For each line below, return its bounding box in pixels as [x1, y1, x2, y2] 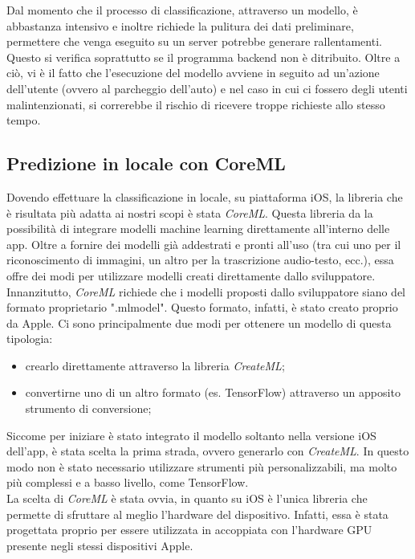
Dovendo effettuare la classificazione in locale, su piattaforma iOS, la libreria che [6, 188, 403, 205]
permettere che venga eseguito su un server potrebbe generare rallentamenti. [6, 33, 382, 50]
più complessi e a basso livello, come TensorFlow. [6, 474, 249, 491]
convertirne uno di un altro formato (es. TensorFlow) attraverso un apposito [25, 384, 401, 401]
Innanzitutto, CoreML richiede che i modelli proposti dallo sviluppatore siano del [6, 283, 406, 300]
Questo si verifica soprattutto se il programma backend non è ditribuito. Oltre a [6, 48, 401, 65]
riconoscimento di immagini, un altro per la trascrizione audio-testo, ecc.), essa [6, 251, 394, 268]
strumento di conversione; [25, 400, 152, 417]
